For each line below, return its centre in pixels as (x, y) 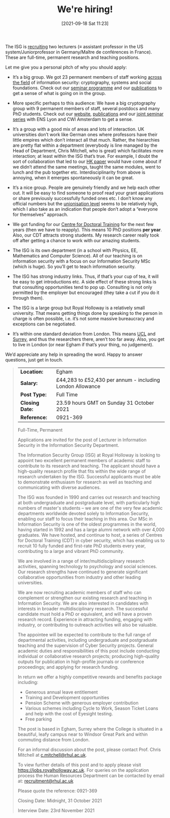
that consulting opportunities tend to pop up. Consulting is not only (82, 287)
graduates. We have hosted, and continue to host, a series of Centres (90, 535)
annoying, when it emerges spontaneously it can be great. (73, 177)
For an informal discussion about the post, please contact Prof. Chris (89, 749)
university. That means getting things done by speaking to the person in (88, 313)
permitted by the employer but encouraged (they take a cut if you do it (86, 292)
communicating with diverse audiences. (59, 487)
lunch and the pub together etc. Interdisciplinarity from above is (79, 172)
